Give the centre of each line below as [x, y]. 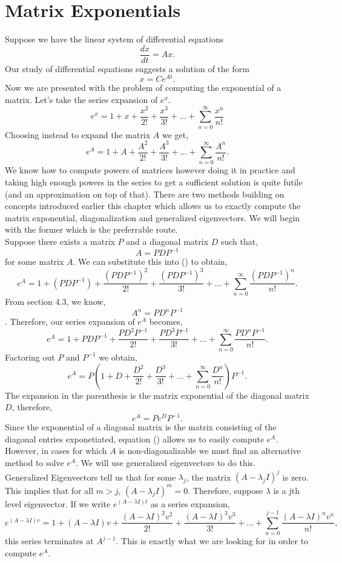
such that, [239, 241]
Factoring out [30, 357]
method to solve [35, 462]
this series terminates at [49, 541]
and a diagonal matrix [167, 241]
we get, [175, 134]
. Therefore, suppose [225, 490]
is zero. [295, 477]
